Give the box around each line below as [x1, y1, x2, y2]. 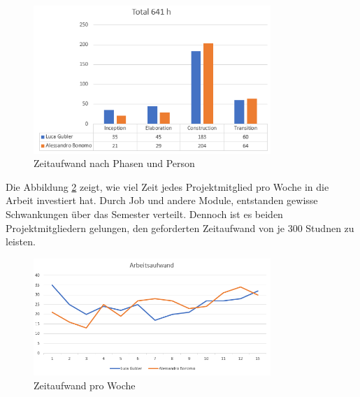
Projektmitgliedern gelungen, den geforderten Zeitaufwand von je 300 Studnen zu [6, 220, 354, 235]
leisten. [6, 234, 36, 249]
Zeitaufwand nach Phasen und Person [34, 156, 195, 171]
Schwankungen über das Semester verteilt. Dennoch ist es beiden [6, 206, 283, 221]
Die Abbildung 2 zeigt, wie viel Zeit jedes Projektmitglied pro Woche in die [6, 179, 329, 194]
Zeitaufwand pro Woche [34, 378, 136, 393]
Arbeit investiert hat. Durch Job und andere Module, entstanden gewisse [6, 193, 318, 208]
